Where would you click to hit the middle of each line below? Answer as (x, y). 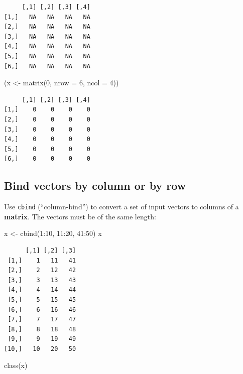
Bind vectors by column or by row (95, 185)
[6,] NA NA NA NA (47, 66)
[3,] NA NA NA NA (47, 36)
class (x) (16, 365)
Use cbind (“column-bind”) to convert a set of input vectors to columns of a (122, 207)
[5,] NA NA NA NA (47, 56)
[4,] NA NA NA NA (47, 46)
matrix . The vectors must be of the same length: (80, 216)
